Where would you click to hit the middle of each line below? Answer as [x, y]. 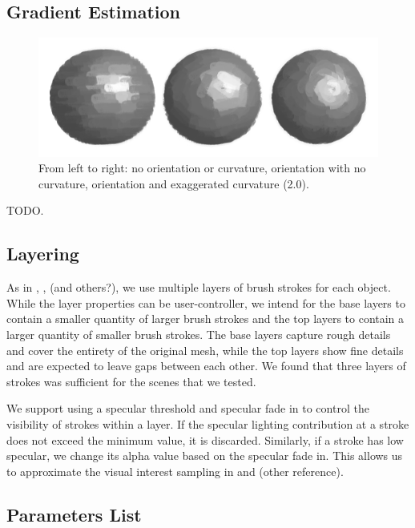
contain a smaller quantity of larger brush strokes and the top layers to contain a [205, 318]
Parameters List [74, 514]
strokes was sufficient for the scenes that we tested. [131, 381]
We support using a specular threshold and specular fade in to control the [188, 408]
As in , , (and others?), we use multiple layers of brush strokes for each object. [199, 287]
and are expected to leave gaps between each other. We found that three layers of [206, 366]
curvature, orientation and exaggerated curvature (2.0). [174, 183]
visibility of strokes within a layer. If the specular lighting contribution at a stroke [208, 423]
